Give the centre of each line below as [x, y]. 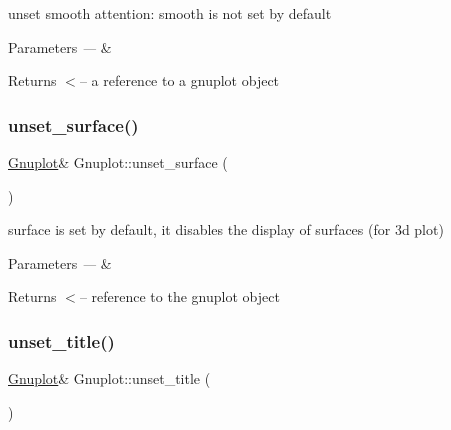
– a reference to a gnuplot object [179, 80]
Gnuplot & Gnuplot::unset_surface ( [118, 162]
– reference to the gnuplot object [179, 296]
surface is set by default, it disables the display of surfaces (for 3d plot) [226, 229]
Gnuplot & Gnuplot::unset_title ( [109, 378]
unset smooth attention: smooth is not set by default [170, 13]
